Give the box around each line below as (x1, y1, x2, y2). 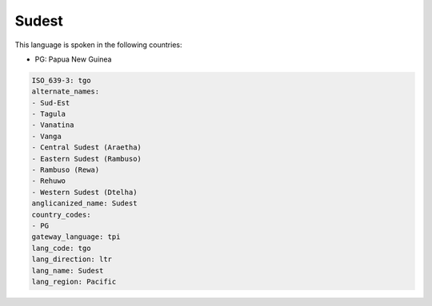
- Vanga (31, 132, 62, 141)
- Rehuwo (31, 177, 66, 185)
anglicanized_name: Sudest (31, 199, 138, 208)
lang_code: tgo (31, 244, 91, 252)
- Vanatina (31, 121, 74, 129)
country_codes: (31, 210, 91, 219)
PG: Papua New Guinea (34, 54, 112, 64)
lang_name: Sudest (31, 266, 104, 275)
